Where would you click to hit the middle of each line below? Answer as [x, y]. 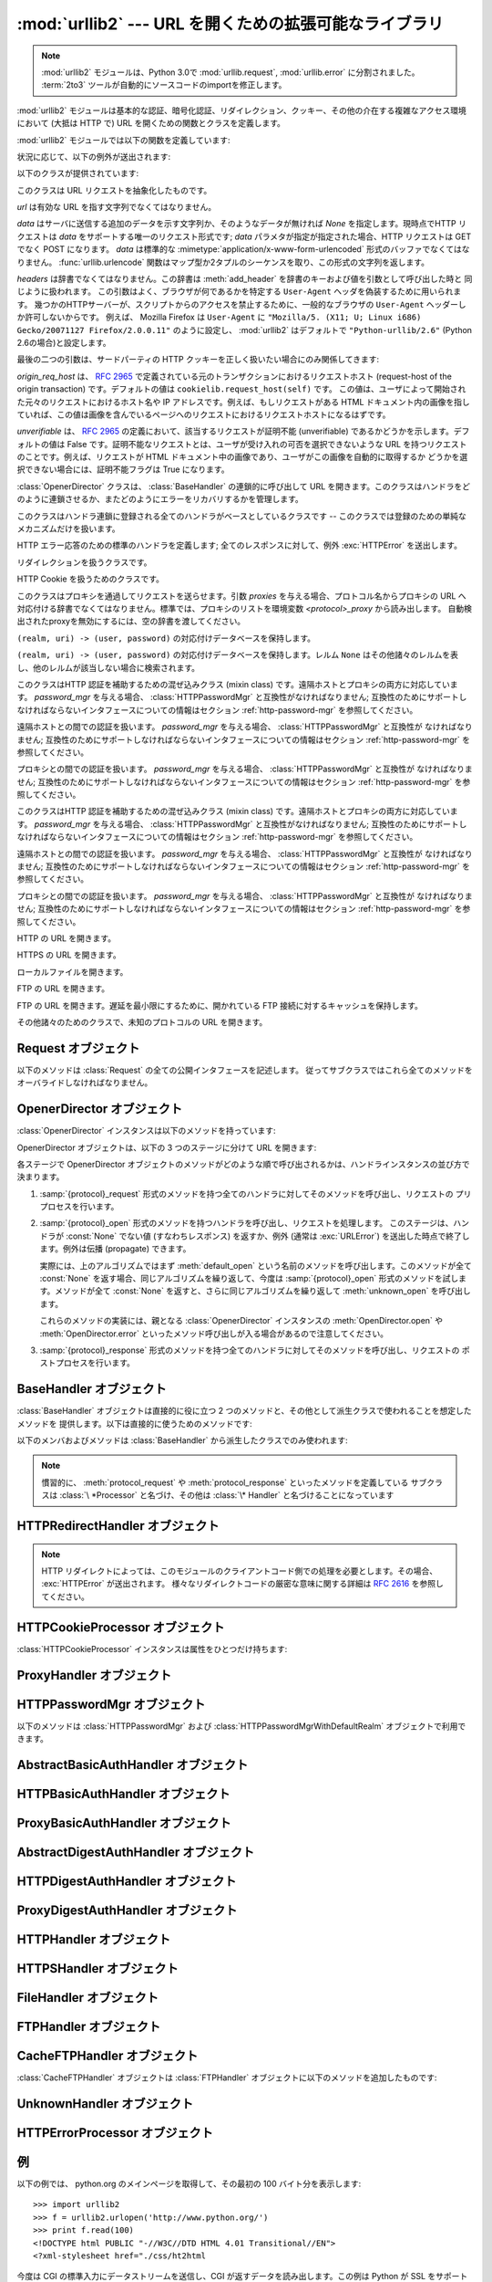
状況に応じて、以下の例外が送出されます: [94, 156]
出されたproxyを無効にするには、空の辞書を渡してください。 [131, 622]
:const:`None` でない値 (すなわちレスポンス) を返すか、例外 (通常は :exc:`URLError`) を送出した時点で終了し [267, 1236]
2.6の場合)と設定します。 [64, 342]
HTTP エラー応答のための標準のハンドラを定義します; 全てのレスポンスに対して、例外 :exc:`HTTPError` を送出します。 [239, 545]
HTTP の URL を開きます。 [67, 938]
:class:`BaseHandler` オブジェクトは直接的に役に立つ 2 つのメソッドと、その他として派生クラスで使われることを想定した [245, 1411]
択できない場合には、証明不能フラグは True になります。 [123, 469]
